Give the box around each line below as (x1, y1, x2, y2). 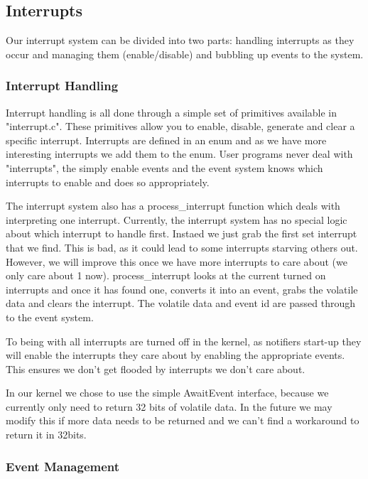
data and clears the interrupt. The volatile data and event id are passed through (6, 296, 355, 311)
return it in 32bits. (6, 427, 87, 442)
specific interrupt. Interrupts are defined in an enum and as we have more (6, 132, 327, 147)
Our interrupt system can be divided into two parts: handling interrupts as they (6, 33, 355, 48)
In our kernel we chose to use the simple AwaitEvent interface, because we (6, 385, 329, 400)
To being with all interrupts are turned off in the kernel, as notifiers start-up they (6, 333, 362, 348)
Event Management (6, 457, 120, 475)
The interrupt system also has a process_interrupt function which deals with (6, 198, 340, 213)
